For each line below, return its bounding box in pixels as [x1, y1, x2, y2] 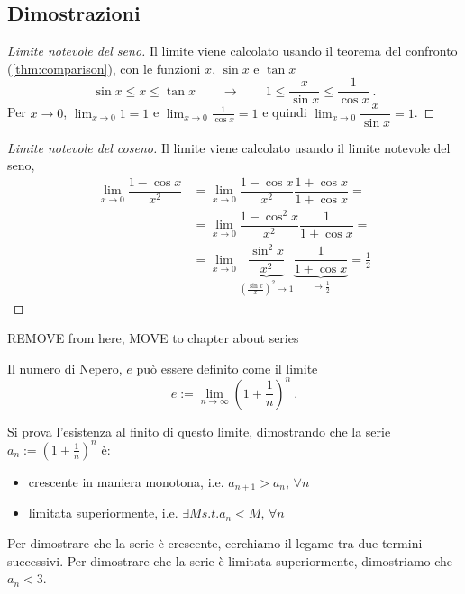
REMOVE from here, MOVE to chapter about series [7, 328, 299, 347]
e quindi [262, 103, 307, 121]
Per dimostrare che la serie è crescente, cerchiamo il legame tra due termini [7, 533, 423, 552]
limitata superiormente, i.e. [28, 503, 178, 522]
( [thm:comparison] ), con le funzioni [7, 58, 201, 77]
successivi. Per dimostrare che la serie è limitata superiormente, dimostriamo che [7, 551, 453, 570]
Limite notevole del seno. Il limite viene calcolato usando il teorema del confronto [7, 41, 458, 60]
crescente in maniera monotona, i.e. [28, 472, 224, 490]
